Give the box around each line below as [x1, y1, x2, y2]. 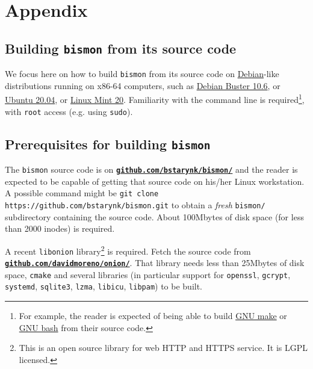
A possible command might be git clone [5, 187, 159, 199]
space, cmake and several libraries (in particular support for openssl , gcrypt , [5, 268, 291, 281]
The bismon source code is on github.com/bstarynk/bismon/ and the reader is [5, 163, 298, 176]
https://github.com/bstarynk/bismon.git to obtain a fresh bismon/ [5, 199, 265, 211]
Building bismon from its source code [5, 39, 237, 57]
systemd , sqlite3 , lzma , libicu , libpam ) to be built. [5, 280, 203, 293]
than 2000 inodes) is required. [5, 222, 115, 235]
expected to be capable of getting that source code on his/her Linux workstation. [5, 175, 305, 187]
